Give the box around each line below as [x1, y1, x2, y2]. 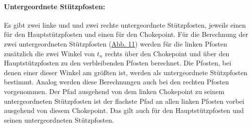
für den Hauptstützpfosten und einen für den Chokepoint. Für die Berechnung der [4, 29, 248, 39]
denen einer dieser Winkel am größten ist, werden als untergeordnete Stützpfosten [4, 67, 248, 77]
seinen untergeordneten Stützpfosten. [4, 114, 114, 125]
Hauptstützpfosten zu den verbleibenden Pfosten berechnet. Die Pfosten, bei [4, 58, 232, 68]
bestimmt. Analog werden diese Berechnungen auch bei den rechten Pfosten [4, 77, 229, 87]
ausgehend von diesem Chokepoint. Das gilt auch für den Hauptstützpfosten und [4, 105, 244, 115]
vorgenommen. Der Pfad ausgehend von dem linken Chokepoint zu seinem [4, 86, 225, 96]
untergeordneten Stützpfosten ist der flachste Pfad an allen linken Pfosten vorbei [4, 96, 244, 106]
